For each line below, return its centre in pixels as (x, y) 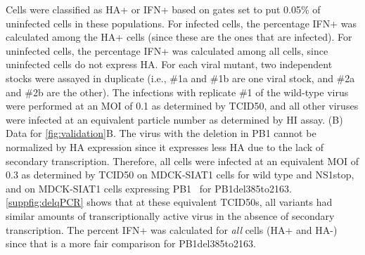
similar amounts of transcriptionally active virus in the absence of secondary (170, 215)
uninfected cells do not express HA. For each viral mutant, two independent (169, 64)
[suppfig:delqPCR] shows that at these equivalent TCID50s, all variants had (169, 202)
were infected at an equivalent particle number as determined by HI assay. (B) (174, 119)
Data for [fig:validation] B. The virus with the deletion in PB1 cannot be (161, 133)
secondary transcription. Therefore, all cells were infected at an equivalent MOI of (182, 161)
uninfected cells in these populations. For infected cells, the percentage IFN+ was (181, 23)
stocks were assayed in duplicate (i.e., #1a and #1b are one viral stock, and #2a (180, 78)
